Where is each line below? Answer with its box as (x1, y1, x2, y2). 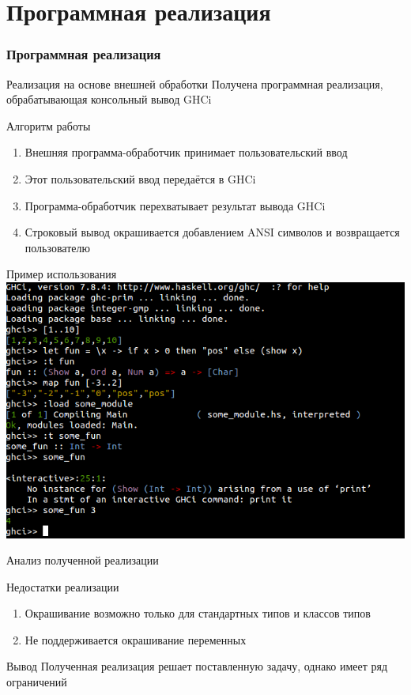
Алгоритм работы (6, 117, 91, 134)
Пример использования (6, 266, 117, 282)
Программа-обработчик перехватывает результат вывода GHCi (25, 197, 326, 213)
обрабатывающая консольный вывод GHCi (6, 91, 212, 108)
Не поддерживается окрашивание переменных (25, 631, 247, 648)
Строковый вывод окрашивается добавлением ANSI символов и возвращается (25, 224, 400, 240)
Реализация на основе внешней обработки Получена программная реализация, (6, 75, 383, 92)
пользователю (25, 239, 90, 255)
